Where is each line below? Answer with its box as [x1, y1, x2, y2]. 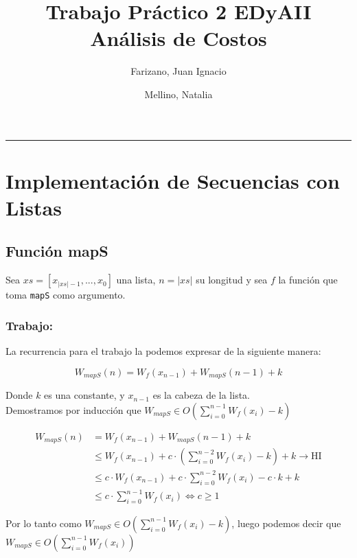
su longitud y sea [196, 272, 268, 287]
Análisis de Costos [90, 24, 267, 52]
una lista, [116, 272, 156, 287]
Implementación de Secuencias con [5, 166, 340, 194]
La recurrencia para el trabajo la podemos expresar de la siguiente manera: [5, 344, 321, 358]
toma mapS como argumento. [5, 288, 126, 302]
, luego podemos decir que [231, 515, 341, 530]
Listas [5, 193, 62, 221]
